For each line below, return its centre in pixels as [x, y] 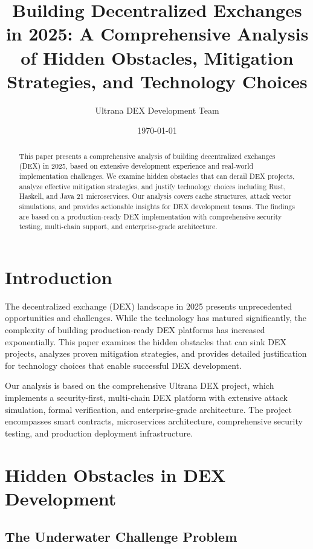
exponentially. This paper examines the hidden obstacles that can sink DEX [146, 341]
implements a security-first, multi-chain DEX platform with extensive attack [146, 398]
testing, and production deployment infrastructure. [99, 433]
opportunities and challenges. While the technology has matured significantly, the [156, 318]
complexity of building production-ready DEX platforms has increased [135, 330]
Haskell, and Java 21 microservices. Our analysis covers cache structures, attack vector [155, 196]
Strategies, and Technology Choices [157, 81]
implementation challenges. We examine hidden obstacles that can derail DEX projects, [157, 176]
